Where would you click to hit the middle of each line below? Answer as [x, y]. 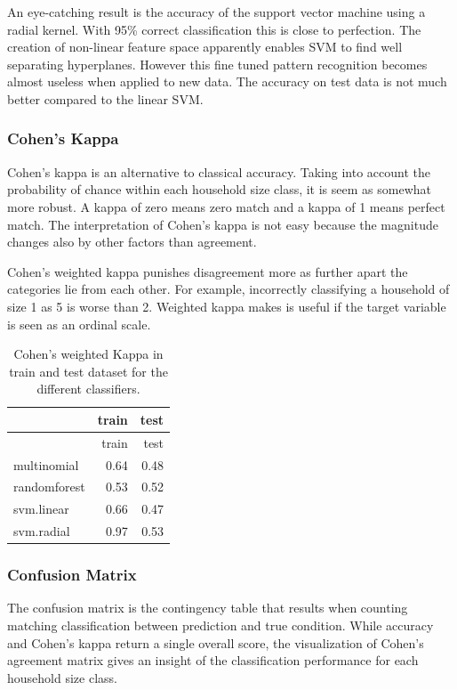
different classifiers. [88, 389]
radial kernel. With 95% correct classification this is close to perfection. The [214, 29]
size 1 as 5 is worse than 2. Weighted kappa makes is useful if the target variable [227, 306]
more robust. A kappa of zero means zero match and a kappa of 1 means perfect [226, 206]
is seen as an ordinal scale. [79, 324]
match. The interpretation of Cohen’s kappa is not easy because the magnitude [223, 224]
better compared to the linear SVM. [105, 98]
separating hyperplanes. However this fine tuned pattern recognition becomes [217, 64]
